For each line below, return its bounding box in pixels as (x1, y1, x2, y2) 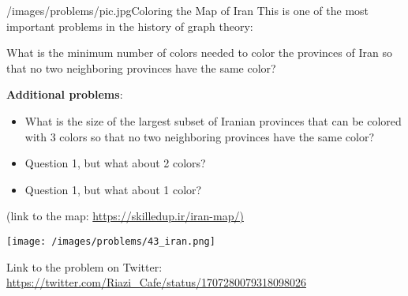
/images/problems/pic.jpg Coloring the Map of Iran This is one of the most (6, 2, 369, 18)
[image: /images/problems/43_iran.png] (6, 235, 215, 247)
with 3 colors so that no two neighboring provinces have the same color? (24, 128, 374, 144)
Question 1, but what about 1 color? (24, 181, 202, 197)
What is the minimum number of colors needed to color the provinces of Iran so (6, 44, 392, 61)
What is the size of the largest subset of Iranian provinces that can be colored (24, 112, 402, 129)
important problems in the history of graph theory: (6, 17, 253, 34)
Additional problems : (6, 86, 123, 103)
